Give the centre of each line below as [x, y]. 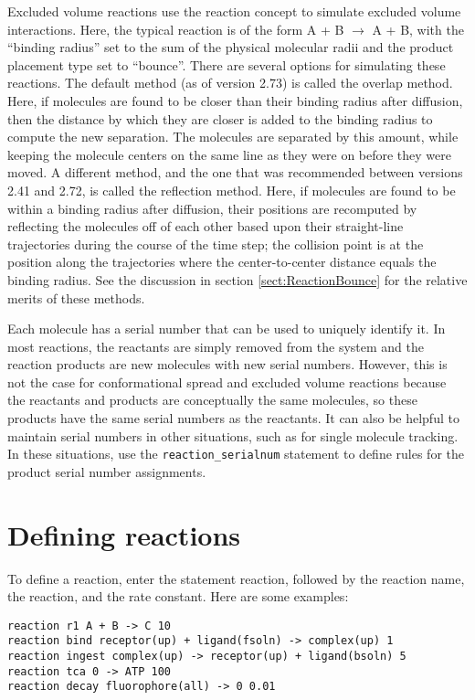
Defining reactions [124, 534]
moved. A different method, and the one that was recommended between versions [235, 172]
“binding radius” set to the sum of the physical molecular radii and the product [231, 47]
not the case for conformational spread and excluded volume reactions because [227, 382]
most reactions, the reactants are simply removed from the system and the [216, 346]
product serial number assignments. [107, 471]
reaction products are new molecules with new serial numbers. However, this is [227, 364]
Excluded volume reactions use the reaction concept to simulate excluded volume [234, 11]
